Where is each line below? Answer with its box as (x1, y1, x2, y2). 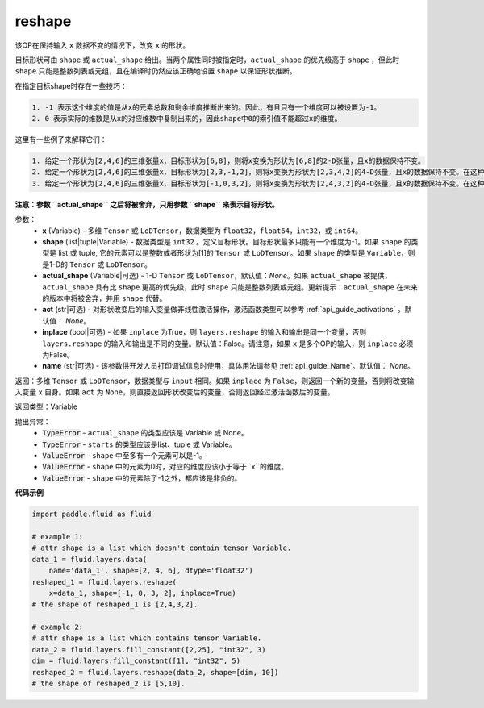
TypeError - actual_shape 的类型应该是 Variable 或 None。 (42, 428, 249, 438)
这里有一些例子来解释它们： (15, 135, 107, 144)
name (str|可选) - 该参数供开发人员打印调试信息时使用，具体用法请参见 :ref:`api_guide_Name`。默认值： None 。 (42, 361, 415, 371)
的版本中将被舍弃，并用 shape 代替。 (42, 293, 167, 302)
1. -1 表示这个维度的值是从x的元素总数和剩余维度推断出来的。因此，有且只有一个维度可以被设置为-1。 (31, 102, 382, 112)
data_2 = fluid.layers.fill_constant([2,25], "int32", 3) (31, 645, 266, 654)
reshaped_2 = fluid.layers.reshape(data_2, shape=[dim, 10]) (31, 668, 279, 677)
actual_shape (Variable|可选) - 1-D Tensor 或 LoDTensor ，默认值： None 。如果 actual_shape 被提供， (42, 271, 392, 281)
